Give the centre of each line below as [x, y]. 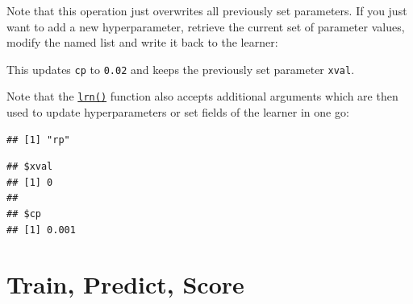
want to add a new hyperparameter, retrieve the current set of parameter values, [206, 26]
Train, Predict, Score [125, 284]
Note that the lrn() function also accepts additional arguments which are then [202, 96]
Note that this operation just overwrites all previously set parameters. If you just [207, 10]
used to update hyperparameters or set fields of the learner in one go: [178, 112]
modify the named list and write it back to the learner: [142, 42]
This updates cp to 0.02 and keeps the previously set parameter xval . [181, 69]
